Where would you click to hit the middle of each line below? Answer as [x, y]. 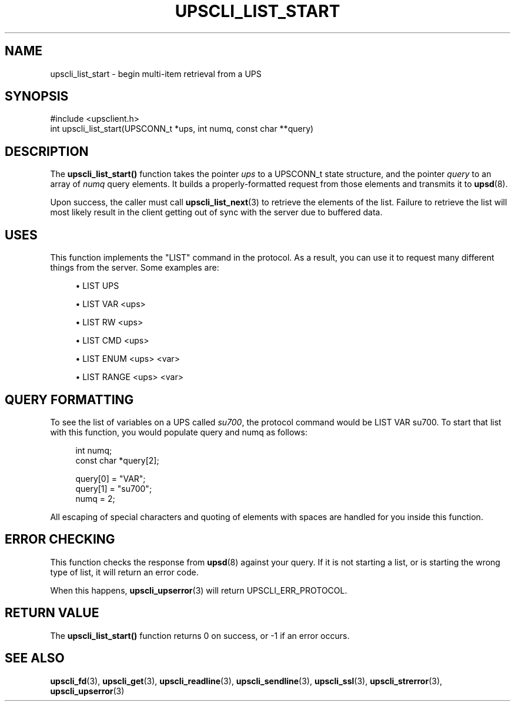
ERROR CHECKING [60, 540]
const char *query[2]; [117, 460]
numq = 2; [95, 498]
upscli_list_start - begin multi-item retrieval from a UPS [156, 74]
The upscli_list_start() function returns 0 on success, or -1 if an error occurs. [200, 635]
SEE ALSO [35, 658]
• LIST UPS [97, 286]
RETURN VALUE [52, 613]
